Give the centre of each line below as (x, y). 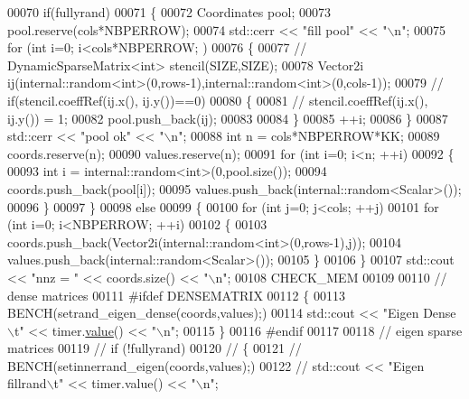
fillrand (27, 383)
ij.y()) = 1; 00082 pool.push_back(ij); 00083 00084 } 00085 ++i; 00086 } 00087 (228, 118)
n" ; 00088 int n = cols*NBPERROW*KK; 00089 (305, 136)
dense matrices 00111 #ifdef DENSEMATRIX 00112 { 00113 (176, 295)
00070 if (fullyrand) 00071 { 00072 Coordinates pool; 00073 (169, 12)
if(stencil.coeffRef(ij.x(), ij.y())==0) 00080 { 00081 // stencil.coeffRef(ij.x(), (218, 100)
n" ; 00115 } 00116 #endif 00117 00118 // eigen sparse (313, 330)
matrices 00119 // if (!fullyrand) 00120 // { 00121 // (155, 348)
